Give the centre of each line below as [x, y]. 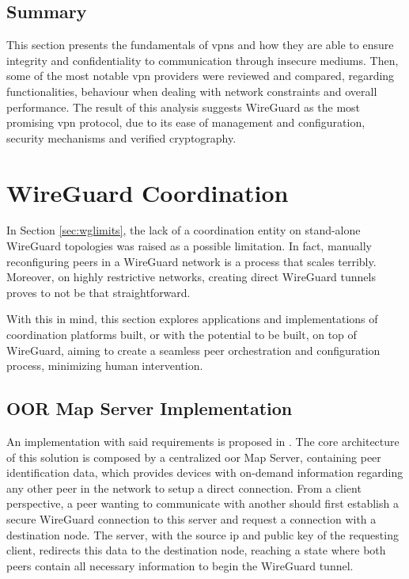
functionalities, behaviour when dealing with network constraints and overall [192, 91]
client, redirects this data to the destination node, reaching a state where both [196, 550]
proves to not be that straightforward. [98, 292]
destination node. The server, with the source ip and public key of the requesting [203, 534]
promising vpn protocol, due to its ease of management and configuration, [186, 122]
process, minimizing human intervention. [105, 366]
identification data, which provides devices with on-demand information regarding [205, 472]
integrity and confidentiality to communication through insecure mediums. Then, [203, 60]
